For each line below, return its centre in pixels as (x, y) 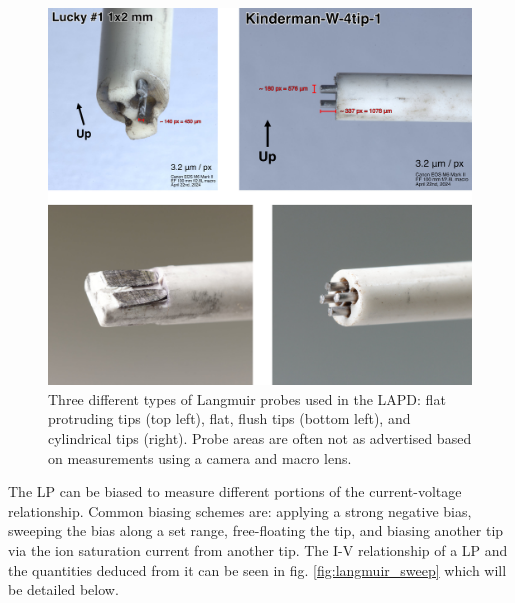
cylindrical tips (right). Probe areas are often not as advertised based (260, 437)
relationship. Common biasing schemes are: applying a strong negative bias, (240, 510)
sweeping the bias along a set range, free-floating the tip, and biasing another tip (256, 530)
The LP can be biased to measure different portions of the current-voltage (235, 491)
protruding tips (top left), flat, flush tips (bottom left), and (229, 418)
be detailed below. (63, 589)
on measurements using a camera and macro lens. (200, 457)
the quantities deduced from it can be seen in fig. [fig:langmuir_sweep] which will (257, 569)
